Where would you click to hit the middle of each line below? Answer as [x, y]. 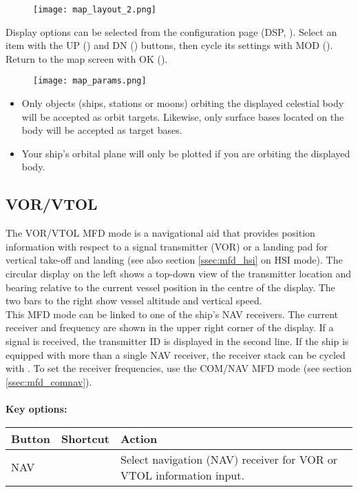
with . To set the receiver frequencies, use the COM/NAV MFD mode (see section [179, 368]
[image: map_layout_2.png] [95, 10]
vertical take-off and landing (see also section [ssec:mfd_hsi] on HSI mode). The [174, 260]
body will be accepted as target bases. [102, 130]
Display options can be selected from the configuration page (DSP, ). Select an [171, 31]
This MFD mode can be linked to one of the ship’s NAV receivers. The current [172, 314]
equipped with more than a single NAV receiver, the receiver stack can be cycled [176, 354]
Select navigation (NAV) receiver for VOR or [229, 459]
